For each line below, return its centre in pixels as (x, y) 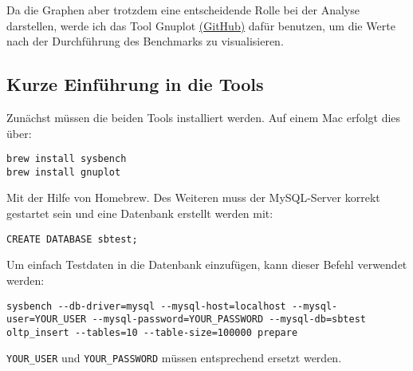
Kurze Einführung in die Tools (135, 84)
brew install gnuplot (64, 172)
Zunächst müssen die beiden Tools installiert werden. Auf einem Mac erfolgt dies (204, 117)
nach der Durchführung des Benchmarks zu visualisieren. (145, 41)
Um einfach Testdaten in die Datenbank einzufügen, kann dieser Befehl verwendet (207, 264)
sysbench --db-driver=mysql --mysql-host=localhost (146, 306)
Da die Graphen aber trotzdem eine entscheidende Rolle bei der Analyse (183, 10)
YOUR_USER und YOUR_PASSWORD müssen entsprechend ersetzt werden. (174, 358)
